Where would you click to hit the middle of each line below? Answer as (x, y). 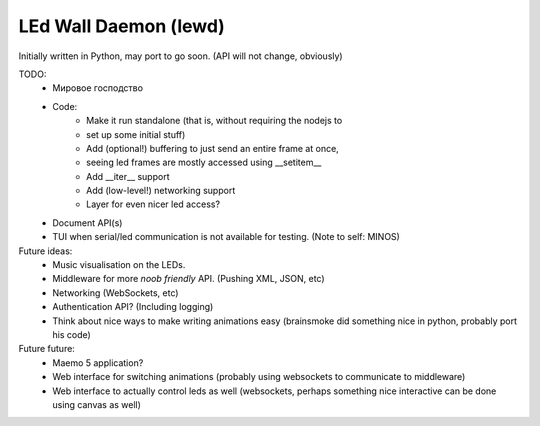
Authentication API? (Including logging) (133, 307)
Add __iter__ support (128, 176)
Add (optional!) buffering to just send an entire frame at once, (212, 148)
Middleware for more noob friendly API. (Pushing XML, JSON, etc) (188, 279)
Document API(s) (87, 222)
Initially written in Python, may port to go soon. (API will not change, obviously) (181, 56)
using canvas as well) (97, 404)
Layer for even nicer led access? (153, 204)
